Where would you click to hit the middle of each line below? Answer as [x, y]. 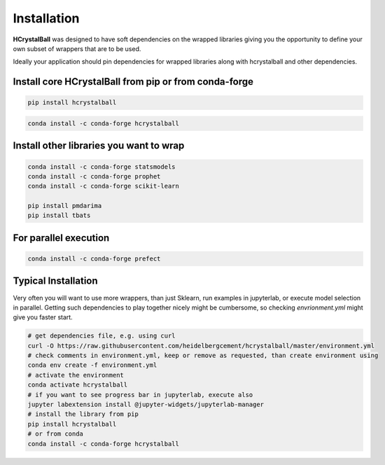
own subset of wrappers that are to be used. [77, 48]
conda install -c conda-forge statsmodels [101, 167]
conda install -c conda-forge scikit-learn [104, 186]
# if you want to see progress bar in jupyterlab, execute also [140, 395]
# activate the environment [76, 375]
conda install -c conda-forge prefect [94, 259]
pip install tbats [59, 216]
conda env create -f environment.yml [92, 365]
